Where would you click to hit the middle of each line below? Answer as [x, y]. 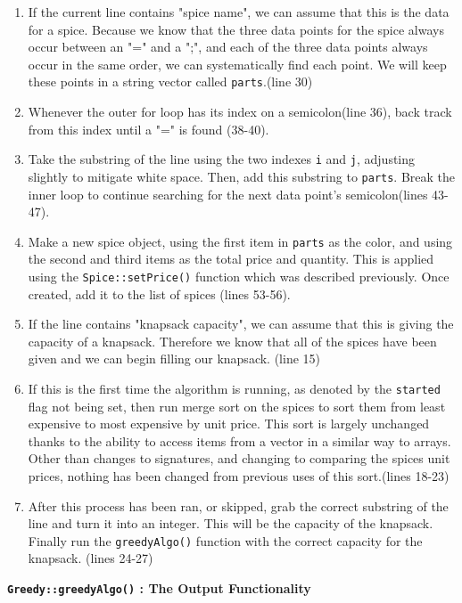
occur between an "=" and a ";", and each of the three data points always [228, 47]
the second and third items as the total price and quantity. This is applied [231, 259]
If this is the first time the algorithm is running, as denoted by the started [234, 388]
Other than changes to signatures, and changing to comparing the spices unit [239, 458]
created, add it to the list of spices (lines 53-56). [159, 293]
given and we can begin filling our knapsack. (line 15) [174, 359]
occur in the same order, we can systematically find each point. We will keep [237, 64]
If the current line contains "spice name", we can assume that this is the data [239, 12]
